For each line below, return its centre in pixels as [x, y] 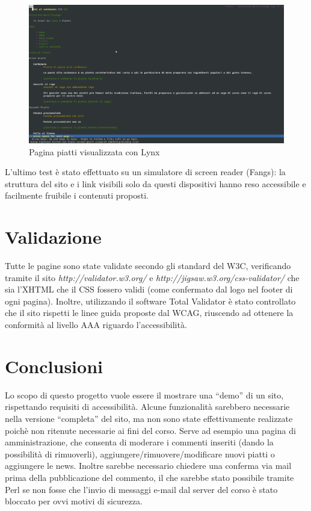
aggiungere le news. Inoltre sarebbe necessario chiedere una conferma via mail [148, 466]
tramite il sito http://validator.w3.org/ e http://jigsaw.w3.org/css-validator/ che [152, 277]
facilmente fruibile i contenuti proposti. [77, 195]
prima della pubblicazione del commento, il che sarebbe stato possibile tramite [149, 477]
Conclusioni [54, 366]
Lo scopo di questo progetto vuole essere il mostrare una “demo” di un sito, [144, 395]
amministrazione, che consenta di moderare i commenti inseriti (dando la [139, 442]
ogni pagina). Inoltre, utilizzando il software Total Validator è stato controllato [150, 301]
